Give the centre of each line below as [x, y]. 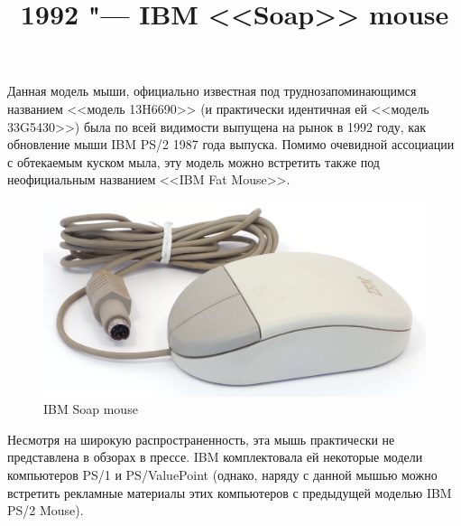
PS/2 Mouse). [46, 510]
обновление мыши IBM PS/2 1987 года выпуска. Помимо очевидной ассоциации [231, 144]
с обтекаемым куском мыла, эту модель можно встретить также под [194, 161]
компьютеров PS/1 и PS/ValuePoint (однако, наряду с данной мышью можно [222, 475]
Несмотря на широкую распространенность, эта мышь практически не [201, 439]
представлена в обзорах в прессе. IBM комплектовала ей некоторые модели [215, 457]
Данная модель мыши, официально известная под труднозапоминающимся [212, 91]
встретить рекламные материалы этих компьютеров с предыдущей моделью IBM [230, 492]
